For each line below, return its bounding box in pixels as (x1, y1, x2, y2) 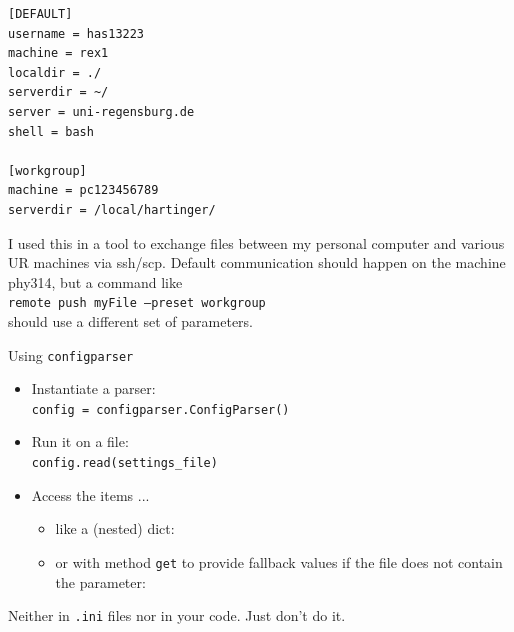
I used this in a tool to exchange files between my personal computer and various (8, 232, 505, 253)
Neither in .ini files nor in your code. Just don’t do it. (8, 605, 346, 626)
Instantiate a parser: (31, 378, 156, 399)
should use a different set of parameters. (8, 310, 254, 331)
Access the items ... (31, 484, 150, 505)
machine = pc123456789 (8, 183, 159, 198)
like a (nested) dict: (55, 518, 175, 539)
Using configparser (8, 344, 134, 365)
